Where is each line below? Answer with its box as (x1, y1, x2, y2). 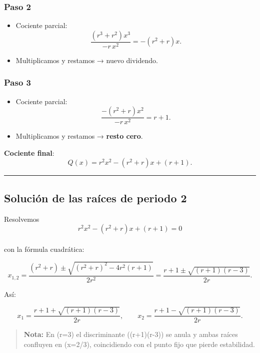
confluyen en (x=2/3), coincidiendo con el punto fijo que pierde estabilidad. (23, 338, 255, 349)
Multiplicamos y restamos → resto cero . (15, 131, 143, 141)
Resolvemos (4, 213, 39, 224)
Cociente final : (4, 147, 54, 158)
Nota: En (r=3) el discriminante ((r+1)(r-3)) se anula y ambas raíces (23, 329, 238, 339)
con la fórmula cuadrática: (4, 243, 84, 254)
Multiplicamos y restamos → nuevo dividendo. (15, 55, 158, 65)
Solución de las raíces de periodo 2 (4, 190, 187, 205)
